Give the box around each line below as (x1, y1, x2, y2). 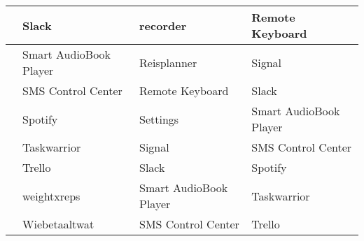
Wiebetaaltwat (22, 216, 94, 232)
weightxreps (22, 187, 80, 204)
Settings (139, 110, 179, 127)
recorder (139, 17, 187, 34)
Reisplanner (139, 54, 197, 71)
